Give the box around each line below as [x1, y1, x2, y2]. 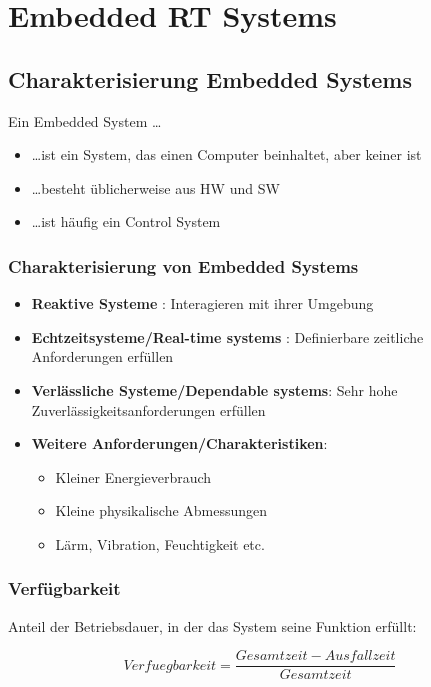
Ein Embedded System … [8, 110, 162, 131]
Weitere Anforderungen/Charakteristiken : [31, 433, 328, 454]
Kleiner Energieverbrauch [55, 466, 212, 487]
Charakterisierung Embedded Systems [8, 63, 413, 94]
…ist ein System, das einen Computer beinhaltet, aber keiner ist [31, 144, 422, 165]
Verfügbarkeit [8, 576, 121, 601]
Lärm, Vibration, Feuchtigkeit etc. [55, 533, 265, 554]
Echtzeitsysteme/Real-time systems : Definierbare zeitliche [31, 326, 424, 347]
